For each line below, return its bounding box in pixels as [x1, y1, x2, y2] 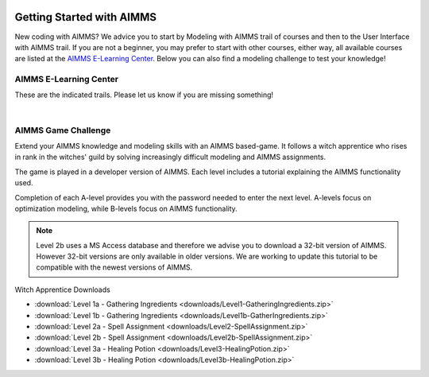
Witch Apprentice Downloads [14, 285, 110, 294]
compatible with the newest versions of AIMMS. [36, 262, 193, 272]
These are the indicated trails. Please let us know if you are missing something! [14, 90, 274, 99]
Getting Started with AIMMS [14, 10, 157, 24]
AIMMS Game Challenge [14, 124, 111, 135]
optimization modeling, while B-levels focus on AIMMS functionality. [14, 204, 238, 213]
